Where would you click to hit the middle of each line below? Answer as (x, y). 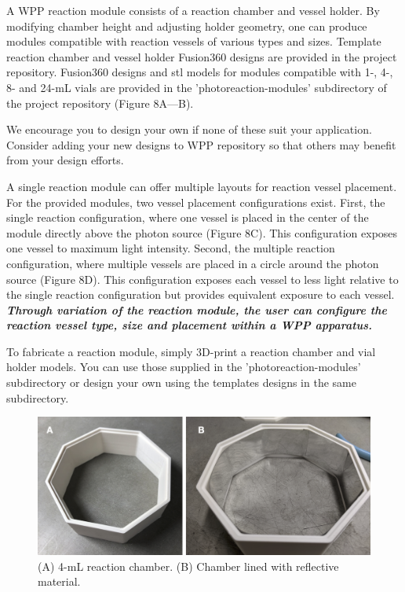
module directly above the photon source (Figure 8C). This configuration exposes (202, 232)
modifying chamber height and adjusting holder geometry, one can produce (187, 26)
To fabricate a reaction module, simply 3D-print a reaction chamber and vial (191, 351)
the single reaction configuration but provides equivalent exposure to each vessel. (201, 294)
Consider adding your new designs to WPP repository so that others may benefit (201, 144)
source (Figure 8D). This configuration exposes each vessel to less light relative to (202, 279)
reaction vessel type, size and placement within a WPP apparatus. (190, 325)
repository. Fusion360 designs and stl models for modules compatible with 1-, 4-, (200, 72)
